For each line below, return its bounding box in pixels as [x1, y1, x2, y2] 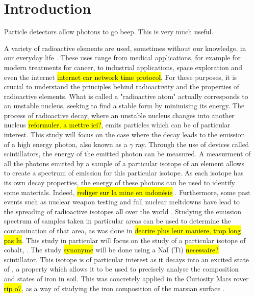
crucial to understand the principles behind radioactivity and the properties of [4, 81, 239, 92]
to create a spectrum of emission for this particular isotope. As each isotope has [4, 168, 244, 178]
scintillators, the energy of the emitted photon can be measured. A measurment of [4, 148, 251, 159]
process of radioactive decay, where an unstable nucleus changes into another [4, 110, 235, 120]
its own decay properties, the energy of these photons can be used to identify [4, 177, 235, 188]
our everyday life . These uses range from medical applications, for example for [4, 52, 241, 63]
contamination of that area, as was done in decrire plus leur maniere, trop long [4, 225, 241, 235]
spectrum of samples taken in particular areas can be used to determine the [4, 216, 231, 226]
